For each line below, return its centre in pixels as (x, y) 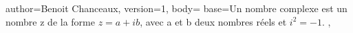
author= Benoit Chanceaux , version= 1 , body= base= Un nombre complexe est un (176, 8)
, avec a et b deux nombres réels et (213, 21)
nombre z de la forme (50, 21)
